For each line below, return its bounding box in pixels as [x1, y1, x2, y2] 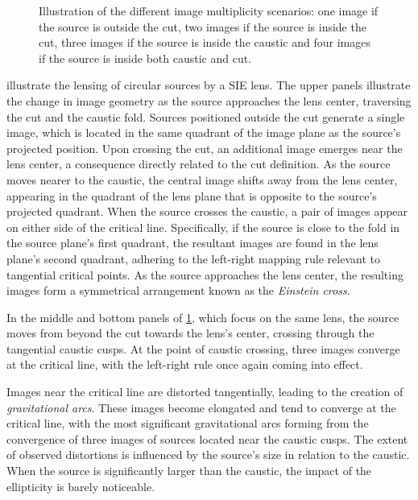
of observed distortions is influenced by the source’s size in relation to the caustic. [6, 446, 410, 463]
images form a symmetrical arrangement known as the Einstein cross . [6, 282, 350, 299]
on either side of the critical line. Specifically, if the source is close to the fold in [6, 218, 400, 235]
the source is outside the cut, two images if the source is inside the [39, 18, 366, 35]
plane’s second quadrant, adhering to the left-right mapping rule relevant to [6, 250, 380, 267]
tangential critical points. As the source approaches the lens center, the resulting [6, 266, 404, 283]
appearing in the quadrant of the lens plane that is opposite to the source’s [6, 187, 377, 204]
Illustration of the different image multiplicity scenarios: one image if [39, 2, 379, 19]
